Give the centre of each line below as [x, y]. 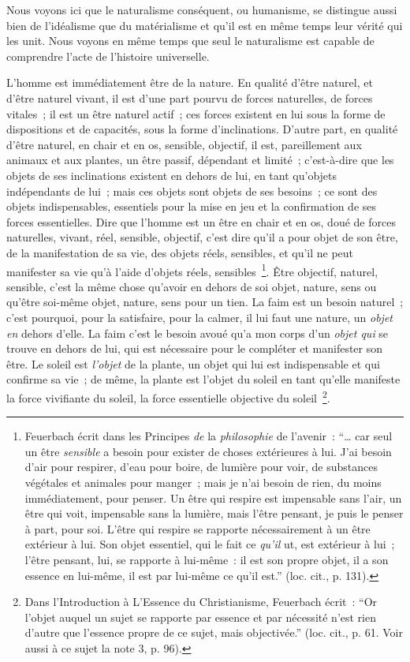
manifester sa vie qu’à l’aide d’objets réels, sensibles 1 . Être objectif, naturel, [192, 270]
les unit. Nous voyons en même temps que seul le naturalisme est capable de [190, 41]
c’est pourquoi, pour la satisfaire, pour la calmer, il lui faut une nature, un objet [199, 317]
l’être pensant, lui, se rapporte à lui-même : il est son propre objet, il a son [207, 559]
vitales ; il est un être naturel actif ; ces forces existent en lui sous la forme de [196, 113]
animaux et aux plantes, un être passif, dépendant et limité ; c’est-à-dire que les [200, 160]
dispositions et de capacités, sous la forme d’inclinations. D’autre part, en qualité [202, 129]
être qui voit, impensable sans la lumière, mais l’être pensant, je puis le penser [214, 513]
